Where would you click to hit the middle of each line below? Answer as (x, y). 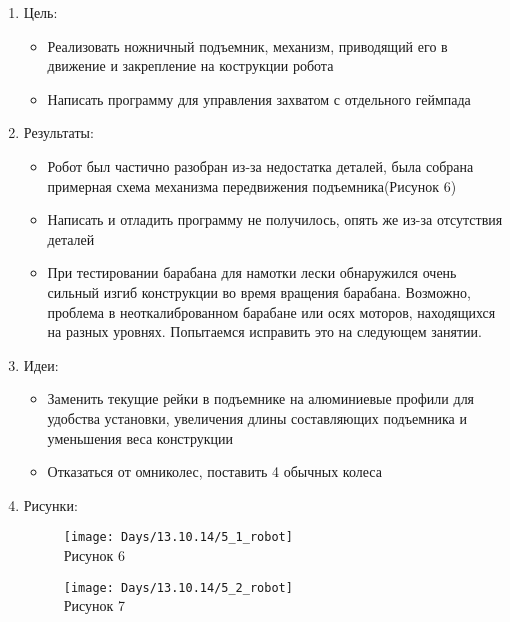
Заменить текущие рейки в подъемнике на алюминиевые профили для (261, 398)
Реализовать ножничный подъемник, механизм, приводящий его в (247, 45)
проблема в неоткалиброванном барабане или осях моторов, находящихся (271, 311)
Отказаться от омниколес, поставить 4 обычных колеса (214, 471)
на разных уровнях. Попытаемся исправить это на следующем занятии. (264, 331)
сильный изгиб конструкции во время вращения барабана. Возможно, (259, 291)
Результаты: (58, 132)
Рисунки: (50, 504)
